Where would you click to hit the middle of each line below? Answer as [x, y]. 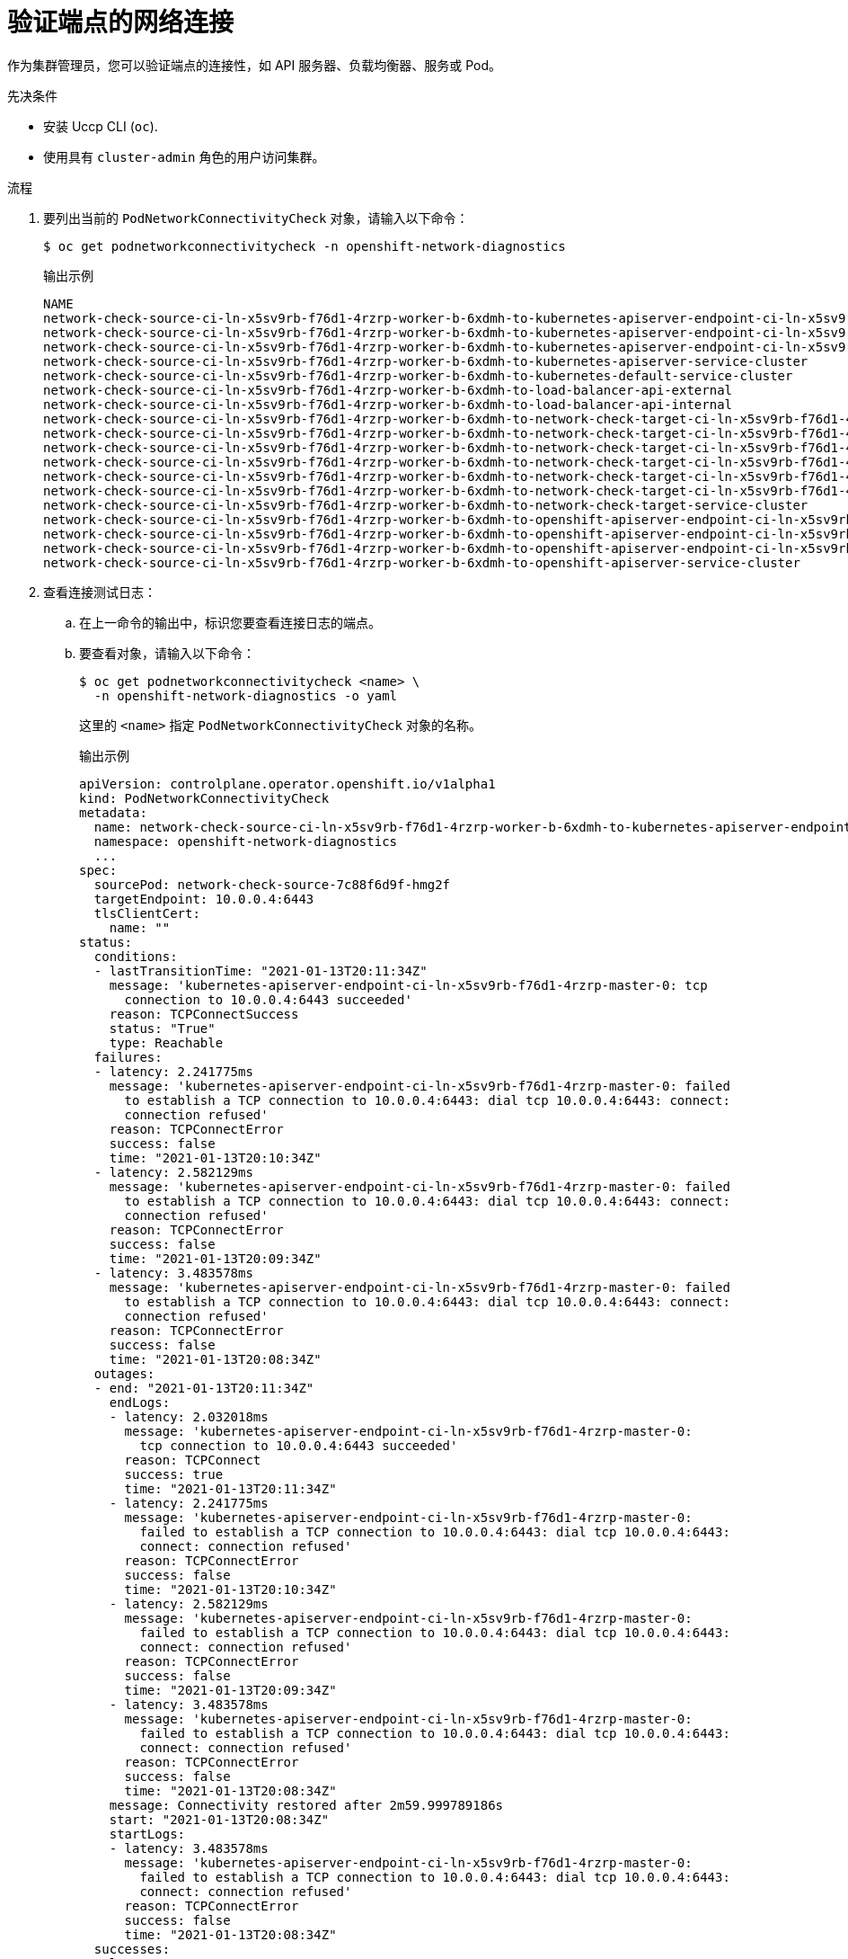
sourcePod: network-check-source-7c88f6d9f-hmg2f [272, 884]
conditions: [136, 956]
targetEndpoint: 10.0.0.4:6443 [204, 899]
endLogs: [140, 1402]
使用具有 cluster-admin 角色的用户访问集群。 [184, 156]
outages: [124, 1373]
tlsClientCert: [147, 913]
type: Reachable [166, 1042]
